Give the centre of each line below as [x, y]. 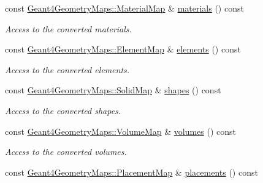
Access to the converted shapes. [63, 110]
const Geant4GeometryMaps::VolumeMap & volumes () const [120, 131]
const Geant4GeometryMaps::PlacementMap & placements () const [131, 172]
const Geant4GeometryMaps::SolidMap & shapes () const [113, 90]
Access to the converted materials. [68, 28]
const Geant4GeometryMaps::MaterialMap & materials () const [124, 8]
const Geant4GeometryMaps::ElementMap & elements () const [123, 49]
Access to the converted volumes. [66, 152]
